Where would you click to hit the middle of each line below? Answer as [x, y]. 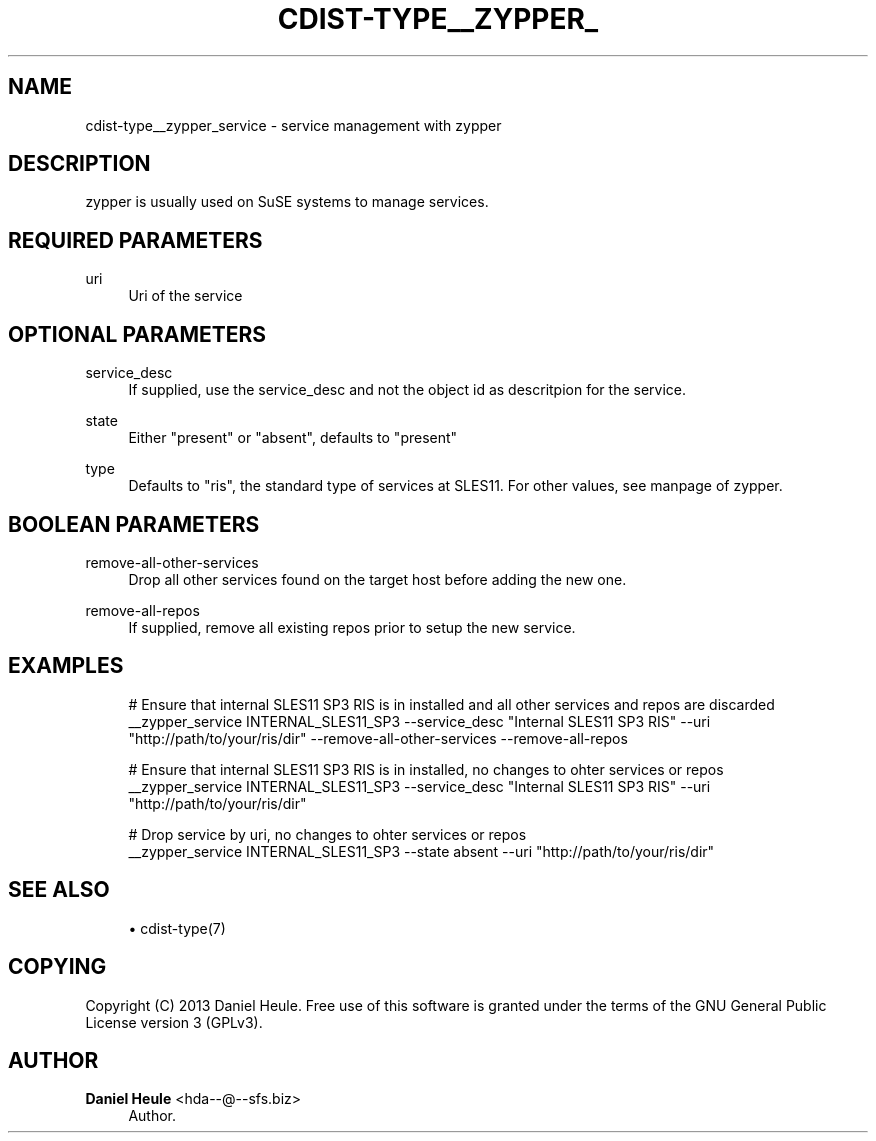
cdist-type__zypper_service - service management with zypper [293, 125]
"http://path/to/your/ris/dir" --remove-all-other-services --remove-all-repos [378, 738]
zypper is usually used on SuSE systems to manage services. [287, 202]
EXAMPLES [66, 666]
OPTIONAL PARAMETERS [137, 334]
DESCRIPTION [79, 164]
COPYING [57, 967]
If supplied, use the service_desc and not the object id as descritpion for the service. [407, 390]
